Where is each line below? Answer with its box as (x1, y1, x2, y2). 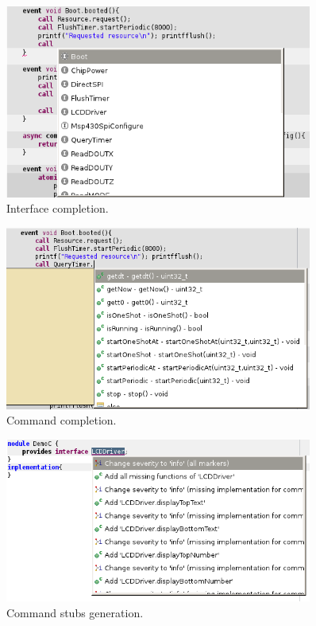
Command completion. (6, 412, 117, 428)
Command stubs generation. (6, 604, 144, 620)
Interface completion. (6, 200, 109, 217)
